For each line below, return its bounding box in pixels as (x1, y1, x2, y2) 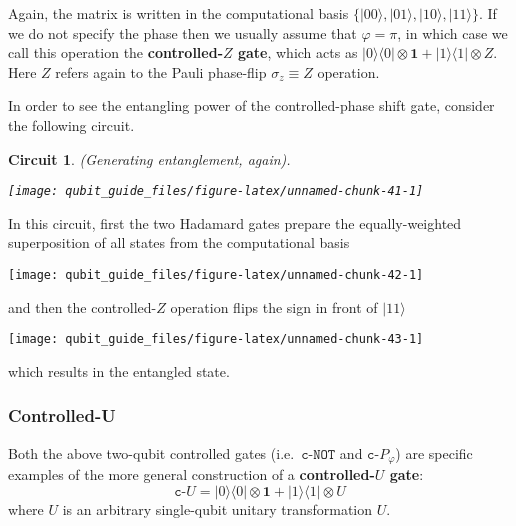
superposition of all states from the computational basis (8, 232, 350, 253)
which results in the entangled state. (8, 360, 230, 381)
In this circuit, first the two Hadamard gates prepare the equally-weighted (8, 212, 462, 233)
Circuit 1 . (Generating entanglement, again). (8, 148, 291, 169)
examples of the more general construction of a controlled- (8, 464, 375, 485)
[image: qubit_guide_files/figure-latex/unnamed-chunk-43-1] (8, 332, 424, 347)
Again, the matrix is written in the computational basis (8, 3, 349, 23)
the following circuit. (8, 114, 135, 135)
